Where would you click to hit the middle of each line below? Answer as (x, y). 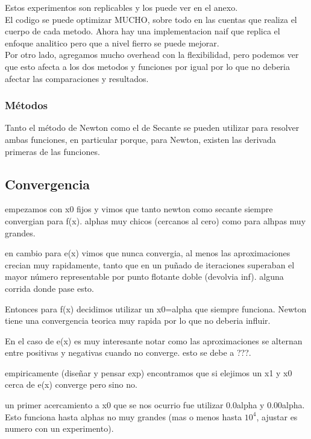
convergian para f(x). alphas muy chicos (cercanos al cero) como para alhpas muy (155, 220)
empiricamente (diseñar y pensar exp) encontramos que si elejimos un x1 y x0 (149, 372)
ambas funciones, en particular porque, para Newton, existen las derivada (140, 139)
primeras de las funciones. (52, 151)
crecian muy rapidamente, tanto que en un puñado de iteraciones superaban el (150, 264)
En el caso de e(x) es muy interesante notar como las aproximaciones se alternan (154, 340)
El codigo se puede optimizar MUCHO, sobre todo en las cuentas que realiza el (151, 19)
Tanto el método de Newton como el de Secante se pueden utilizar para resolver (152, 128)
